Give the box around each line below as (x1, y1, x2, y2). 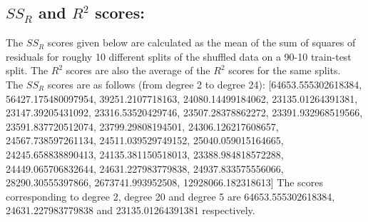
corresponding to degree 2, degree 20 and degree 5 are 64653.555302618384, (6, 188, 335, 203)
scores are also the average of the (66, 63, 210, 78)
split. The (6, 63, 48, 78)
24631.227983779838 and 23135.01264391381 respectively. (6, 203, 255, 218)
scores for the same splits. (228, 63, 341, 78)
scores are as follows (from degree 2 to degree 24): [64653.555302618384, (47, 76, 362, 91)
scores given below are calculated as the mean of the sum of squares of (47, 35, 356, 50)
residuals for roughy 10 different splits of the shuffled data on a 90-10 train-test (6, 49, 352, 64)
